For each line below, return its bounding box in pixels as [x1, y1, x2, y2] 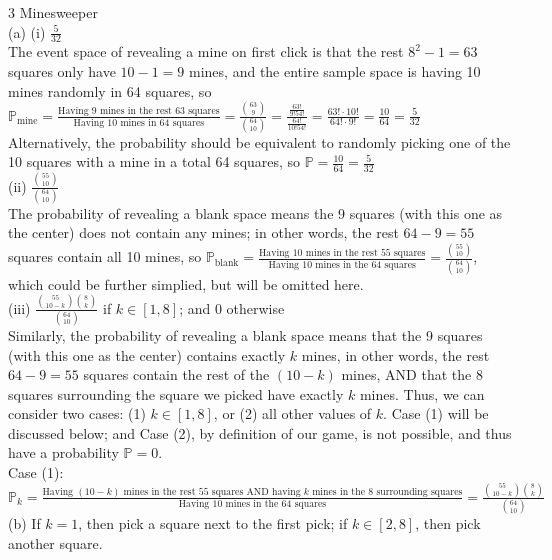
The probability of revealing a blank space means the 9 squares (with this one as [8, 202, 503, 223]
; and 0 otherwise [179, 297, 285, 318]
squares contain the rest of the [83, 364, 270, 385]
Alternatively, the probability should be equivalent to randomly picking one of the [8, 131, 511, 152]
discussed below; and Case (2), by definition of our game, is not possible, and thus [8, 422, 512, 443]
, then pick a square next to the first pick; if [78, 513, 348, 534]
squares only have [8, 61, 116, 82]
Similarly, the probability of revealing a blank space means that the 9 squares [8, 324, 483, 345]
